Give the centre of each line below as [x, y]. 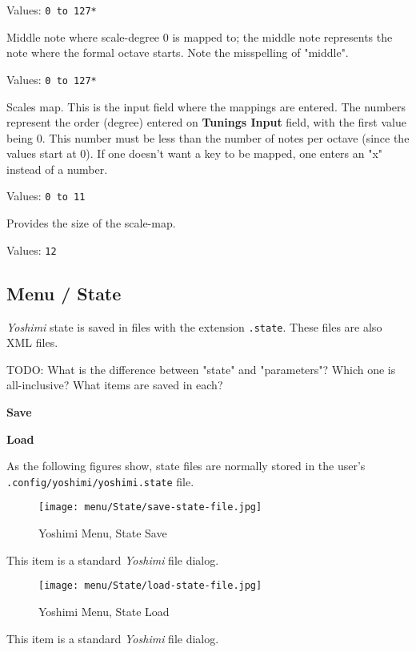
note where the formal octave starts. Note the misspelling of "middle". [178, 52]
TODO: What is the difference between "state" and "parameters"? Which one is [201, 369]
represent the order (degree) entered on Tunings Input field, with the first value [206, 122]
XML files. [32, 342]
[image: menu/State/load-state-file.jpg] [150, 586]
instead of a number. [57, 169]
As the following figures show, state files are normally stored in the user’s [186, 466]
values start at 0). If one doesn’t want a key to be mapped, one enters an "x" [195, 153]
